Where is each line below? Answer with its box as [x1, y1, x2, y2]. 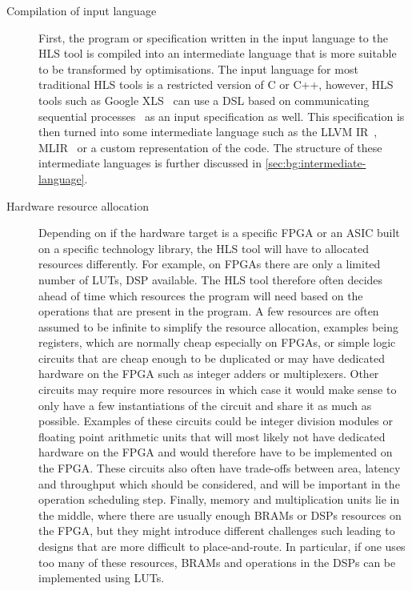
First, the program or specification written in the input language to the [38, 29, 388, 46]
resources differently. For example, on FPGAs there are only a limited [38, 255, 381, 272]
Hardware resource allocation [6, 197, 149, 214]
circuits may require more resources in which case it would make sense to [38, 381, 397, 398]
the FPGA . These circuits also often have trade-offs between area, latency [38, 460, 401, 476]
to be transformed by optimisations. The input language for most [38, 60, 358, 77]
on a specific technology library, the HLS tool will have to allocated [38, 239, 369, 256]
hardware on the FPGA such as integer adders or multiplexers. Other [38, 365, 379, 382]
